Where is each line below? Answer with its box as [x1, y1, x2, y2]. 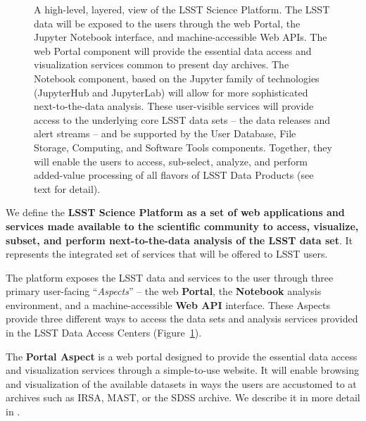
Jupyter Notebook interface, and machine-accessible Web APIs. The [34, 30, 327, 44]
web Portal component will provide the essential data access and [34, 43, 312, 58]
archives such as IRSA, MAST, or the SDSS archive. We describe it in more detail [6, 390, 360, 405]
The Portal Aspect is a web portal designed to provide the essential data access [6, 348, 358, 363]
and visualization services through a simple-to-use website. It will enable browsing [6, 363, 359, 377]
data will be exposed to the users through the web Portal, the [34, 15, 301, 30]
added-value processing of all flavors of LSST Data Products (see [34, 168, 314, 182]
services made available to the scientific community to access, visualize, [6, 218, 359, 233]
